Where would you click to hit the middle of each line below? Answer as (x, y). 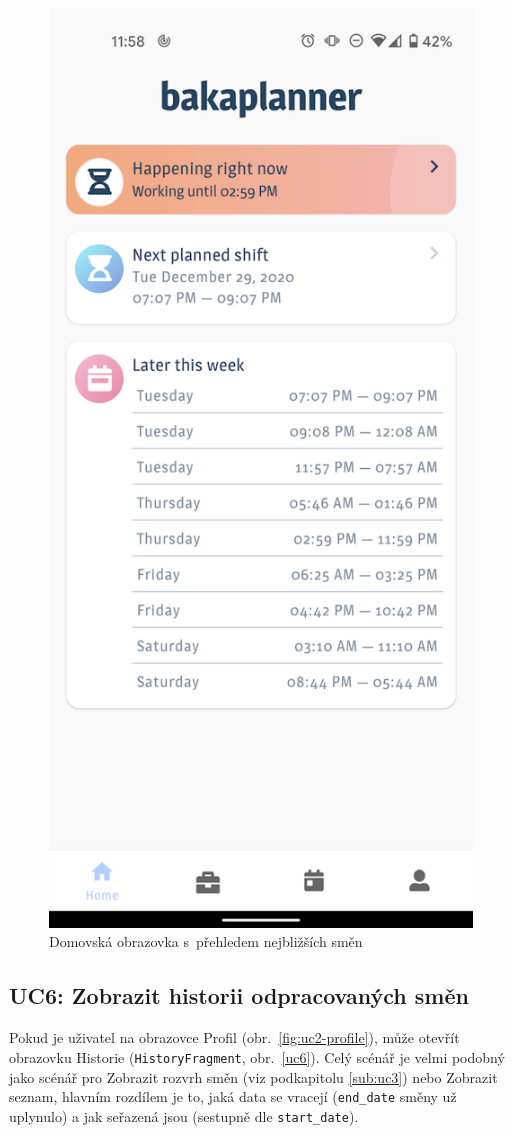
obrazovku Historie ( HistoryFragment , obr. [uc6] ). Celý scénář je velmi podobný (257, 1056)
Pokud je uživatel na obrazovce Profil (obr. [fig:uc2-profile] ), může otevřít (234, 1037)
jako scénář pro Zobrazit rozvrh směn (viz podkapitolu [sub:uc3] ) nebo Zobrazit (253, 1076)
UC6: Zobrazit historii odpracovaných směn (239, 995)
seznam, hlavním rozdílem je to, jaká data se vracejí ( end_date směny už (233, 1096)
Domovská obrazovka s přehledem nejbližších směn (206, 941)
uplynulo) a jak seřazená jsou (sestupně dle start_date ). (184, 1115)
